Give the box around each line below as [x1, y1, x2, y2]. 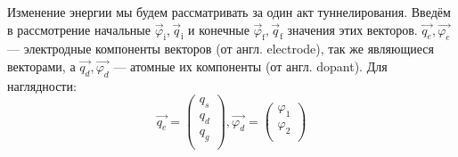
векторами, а [7, 56, 76, 75]
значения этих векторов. [287, 20, 418, 38]
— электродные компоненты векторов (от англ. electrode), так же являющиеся [7, 39, 434, 58]
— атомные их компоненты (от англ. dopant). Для [113, 56, 388, 75]
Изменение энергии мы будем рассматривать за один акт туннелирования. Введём [7, 3, 451, 21]
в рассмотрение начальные [7, 20, 151, 38]
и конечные [188, 20, 249, 38]
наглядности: [7, 76, 77, 95]
